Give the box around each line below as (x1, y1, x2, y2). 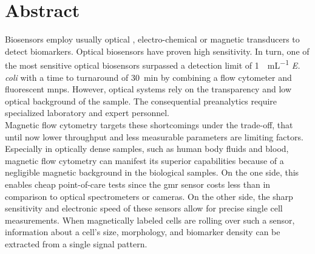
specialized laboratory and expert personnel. (5, 106, 170, 119)
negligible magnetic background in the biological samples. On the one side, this (5, 166, 299, 179)
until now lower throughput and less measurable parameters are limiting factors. (5, 130, 303, 143)
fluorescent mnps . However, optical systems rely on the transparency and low (5, 83, 291, 95)
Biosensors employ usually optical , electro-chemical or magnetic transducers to (5, 33, 300, 46)
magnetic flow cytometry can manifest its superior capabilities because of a (5, 154, 284, 166)
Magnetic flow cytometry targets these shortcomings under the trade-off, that (5, 118, 293, 131)
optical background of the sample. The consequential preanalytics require (5, 94, 277, 107)
